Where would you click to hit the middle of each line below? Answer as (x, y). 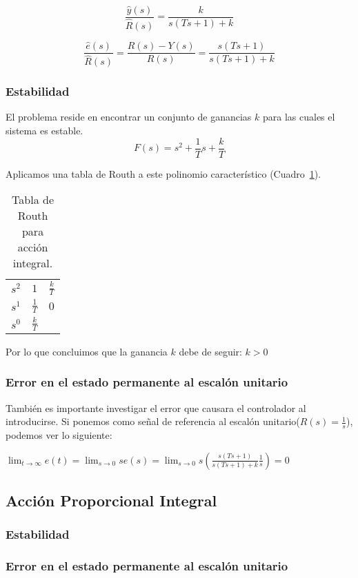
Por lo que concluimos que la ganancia (87, 351)
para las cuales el (299, 117)
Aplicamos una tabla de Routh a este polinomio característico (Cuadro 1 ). (163, 173)
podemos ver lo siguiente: (59, 434)
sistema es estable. (44, 131)
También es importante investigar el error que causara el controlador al (156, 407)
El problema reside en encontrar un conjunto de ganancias (129, 117)
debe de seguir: (210, 351)
